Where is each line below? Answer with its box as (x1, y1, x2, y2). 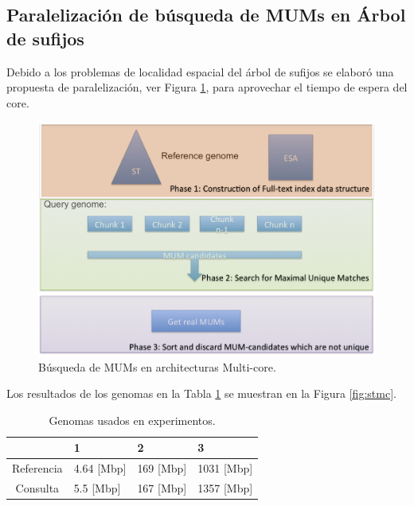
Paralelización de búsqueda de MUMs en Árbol (6, 2, 406, 27)
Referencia (12, 460, 63, 477)
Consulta (15, 480, 60, 496)
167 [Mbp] (137, 480, 187, 496)
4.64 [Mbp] (73, 460, 127, 477)
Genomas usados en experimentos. (49, 411, 216, 428)
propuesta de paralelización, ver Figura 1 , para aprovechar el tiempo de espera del (6, 79, 408, 95)
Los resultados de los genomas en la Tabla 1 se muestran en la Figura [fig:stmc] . (6, 385, 396, 402)
